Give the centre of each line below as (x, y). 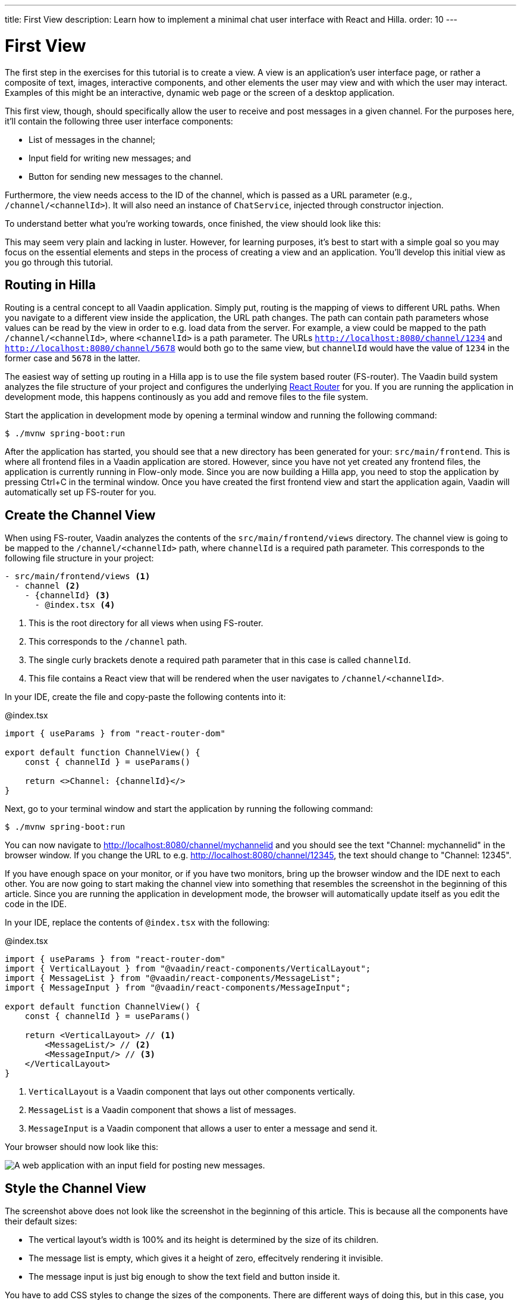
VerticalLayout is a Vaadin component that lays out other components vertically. (192, 1092)
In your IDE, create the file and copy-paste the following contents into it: (145, 697)
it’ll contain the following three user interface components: (119, 121)
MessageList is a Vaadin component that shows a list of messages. (162, 1110)
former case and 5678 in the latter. (73, 358)
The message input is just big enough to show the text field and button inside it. (184, 1277)
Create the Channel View (80, 515)
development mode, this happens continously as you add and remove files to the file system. (187, 397)
